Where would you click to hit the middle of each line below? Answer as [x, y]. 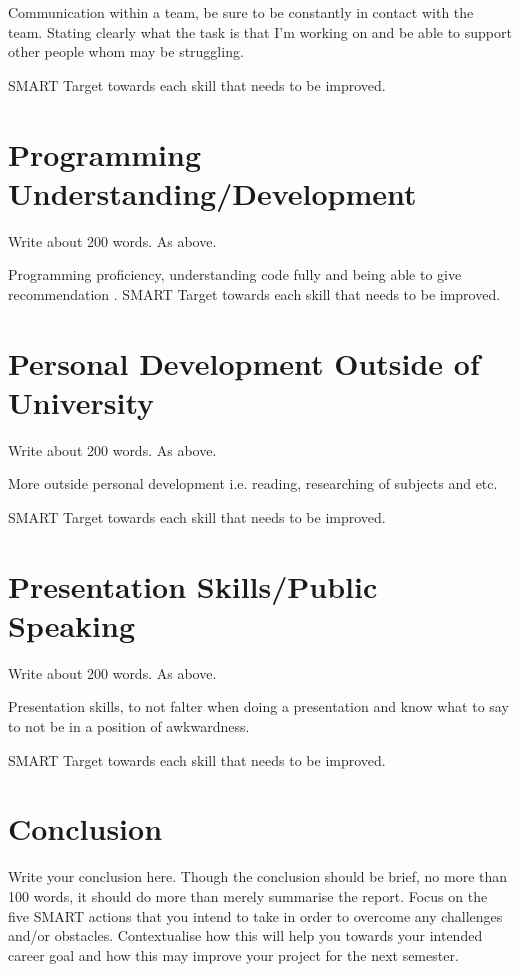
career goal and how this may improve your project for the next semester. [233, 954]
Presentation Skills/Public [193, 585]
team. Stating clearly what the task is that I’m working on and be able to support [260, 31]
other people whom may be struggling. [126, 51]
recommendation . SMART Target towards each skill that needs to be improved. [254, 293]
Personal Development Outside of [244, 362]
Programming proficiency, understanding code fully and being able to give [235, 274]
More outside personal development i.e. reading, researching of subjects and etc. [253, 483]
